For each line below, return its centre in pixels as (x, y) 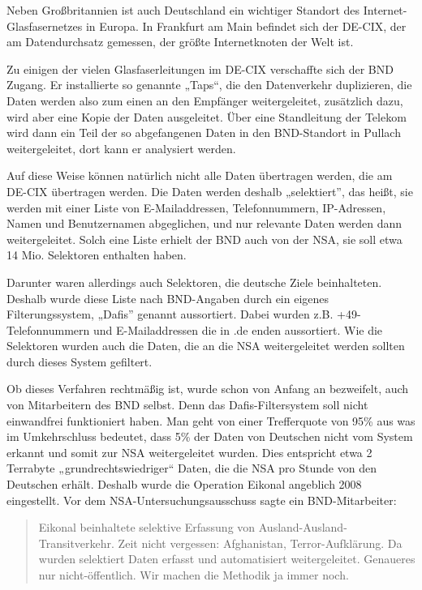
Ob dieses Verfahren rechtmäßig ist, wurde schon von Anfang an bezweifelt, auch (208, 389)
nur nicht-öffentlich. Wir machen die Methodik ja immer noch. (194, 575)
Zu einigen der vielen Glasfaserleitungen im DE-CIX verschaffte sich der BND (200, 68)
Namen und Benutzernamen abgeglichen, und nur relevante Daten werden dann (205, 223)
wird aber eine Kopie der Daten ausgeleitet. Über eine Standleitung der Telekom (207, 116)
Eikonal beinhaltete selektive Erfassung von (147, 527)
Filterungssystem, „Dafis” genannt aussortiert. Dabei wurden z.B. (170, 314)
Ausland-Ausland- (303, 527)
